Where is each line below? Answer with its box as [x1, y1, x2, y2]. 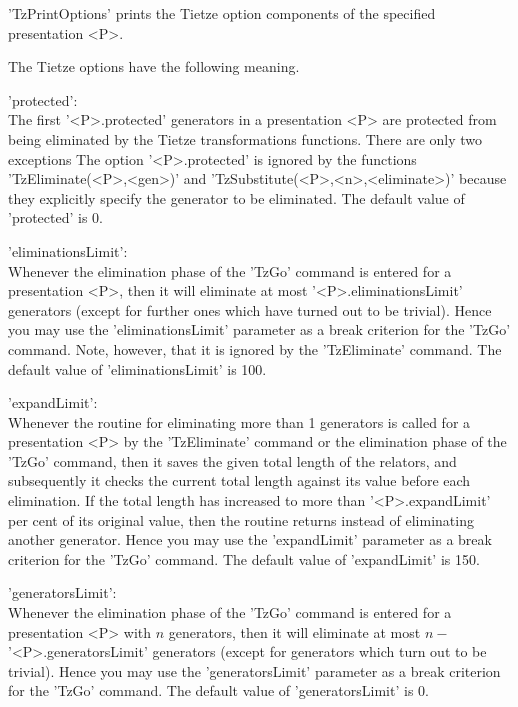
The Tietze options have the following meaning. [8, 56, 300, 77]
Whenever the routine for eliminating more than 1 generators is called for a [8, 411, 471, 432]
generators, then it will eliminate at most [168, 621, 421, 642]
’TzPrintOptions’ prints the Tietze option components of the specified [8, 3, 436, 23]
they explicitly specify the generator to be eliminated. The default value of [8, 187, 465, 208]
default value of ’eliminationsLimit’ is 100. [8, 358, 267, 379]
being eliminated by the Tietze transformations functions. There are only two [8, 128, 483, 149]
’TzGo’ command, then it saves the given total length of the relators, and [8, 450, 457, 471]
